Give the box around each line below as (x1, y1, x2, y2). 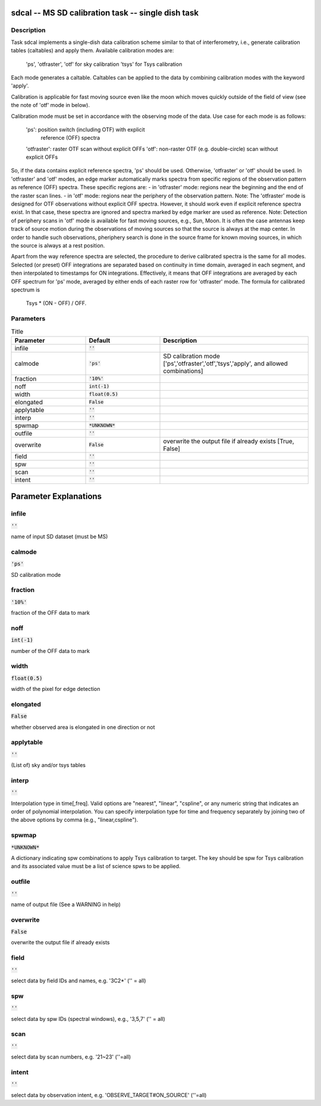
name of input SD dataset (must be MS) (11, 533, 108, 540)
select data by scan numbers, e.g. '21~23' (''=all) (11, 1053, 131, 1061)
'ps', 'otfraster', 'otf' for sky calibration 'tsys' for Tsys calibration (26, 60, 182, 68)
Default (89, 336, 111, 344)
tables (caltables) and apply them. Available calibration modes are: (11, 47, 174, 54)
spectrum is (11, 286, 40, 293)
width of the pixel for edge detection (11, 686, 100, 693)
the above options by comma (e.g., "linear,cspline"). (11, 816, 139, 824)
